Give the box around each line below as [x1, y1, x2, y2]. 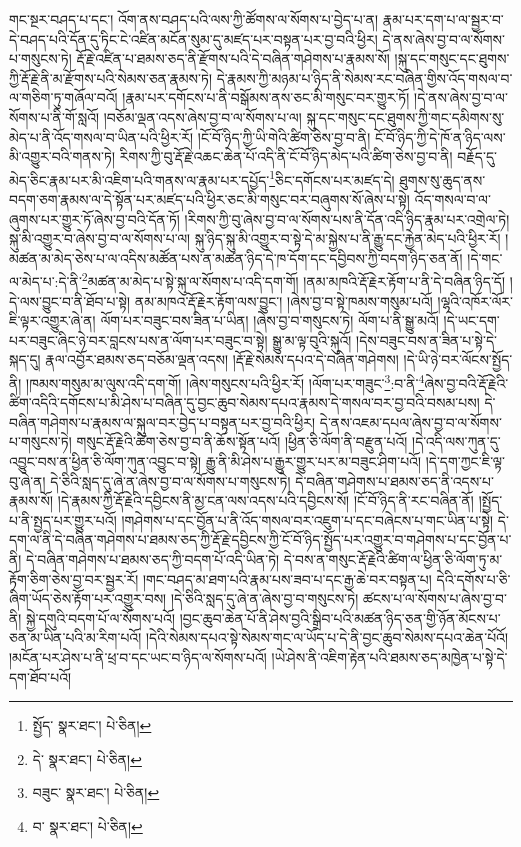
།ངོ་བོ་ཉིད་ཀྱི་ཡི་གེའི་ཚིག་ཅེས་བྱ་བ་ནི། [197, 126, 371, 147]
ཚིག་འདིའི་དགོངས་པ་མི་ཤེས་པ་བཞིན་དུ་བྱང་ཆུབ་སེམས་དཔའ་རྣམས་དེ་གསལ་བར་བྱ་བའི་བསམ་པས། [9, 392, 480, 413]
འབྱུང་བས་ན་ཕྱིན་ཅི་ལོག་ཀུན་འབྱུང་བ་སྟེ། [9, 451, 202, 472]
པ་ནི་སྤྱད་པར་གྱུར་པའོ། [9, 509, 117, 530]
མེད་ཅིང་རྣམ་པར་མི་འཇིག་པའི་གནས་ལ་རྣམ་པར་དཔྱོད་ [9, 169, 270, 190]
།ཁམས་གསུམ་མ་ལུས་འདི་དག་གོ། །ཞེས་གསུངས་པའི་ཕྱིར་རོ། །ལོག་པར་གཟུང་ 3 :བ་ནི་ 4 [26, 370, 425, 393]
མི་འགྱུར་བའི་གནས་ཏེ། [9, 146, 116, 167]
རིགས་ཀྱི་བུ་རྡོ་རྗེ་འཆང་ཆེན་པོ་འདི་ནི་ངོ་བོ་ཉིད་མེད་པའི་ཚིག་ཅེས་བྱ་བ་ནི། [119, 146, 453, 167]
